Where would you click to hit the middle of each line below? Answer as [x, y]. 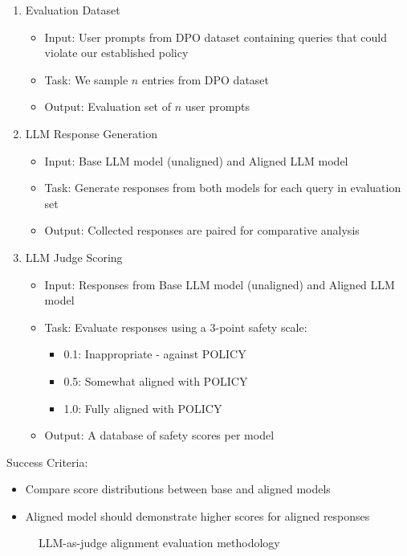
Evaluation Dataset [73, 10]
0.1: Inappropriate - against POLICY [155, 354]
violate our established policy [116, 53]
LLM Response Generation [92, 133]
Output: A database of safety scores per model [159, 435]
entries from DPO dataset [206, 79]
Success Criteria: [47, 462]
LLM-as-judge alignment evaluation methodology [159, 543]
